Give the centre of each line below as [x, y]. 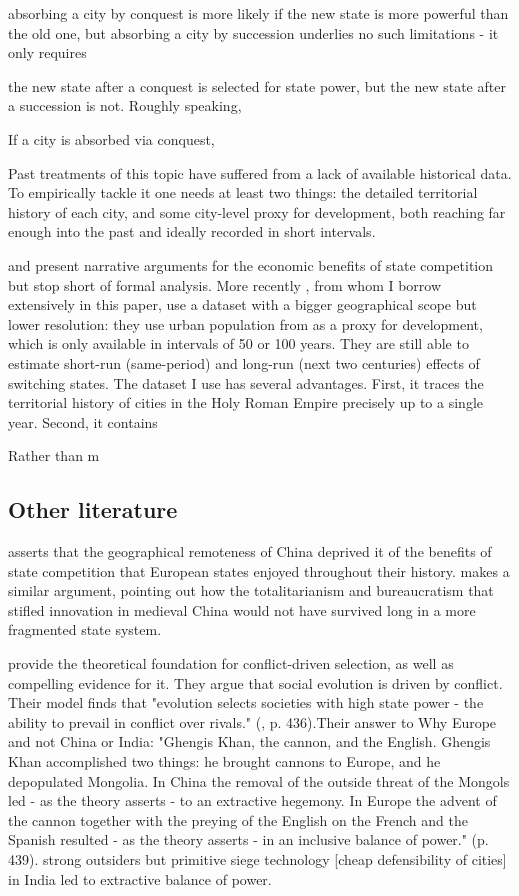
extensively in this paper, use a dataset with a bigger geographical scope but [242, 304]
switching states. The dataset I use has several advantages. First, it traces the [246, 382]
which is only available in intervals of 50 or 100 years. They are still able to [238, 343]
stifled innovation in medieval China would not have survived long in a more [242, 609]
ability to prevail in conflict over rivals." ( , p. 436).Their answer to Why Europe [252, 721]
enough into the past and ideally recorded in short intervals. [192, 231]
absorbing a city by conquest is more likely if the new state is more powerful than [258, 13]
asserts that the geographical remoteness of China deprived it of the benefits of [250, 551]
